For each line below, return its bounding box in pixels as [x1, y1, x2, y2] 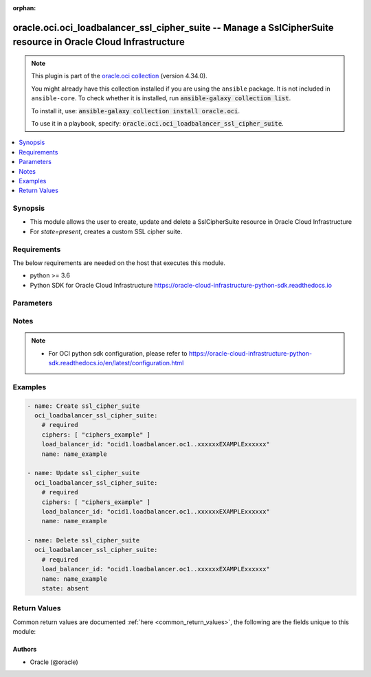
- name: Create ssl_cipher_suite [27, 402, 140, 410]
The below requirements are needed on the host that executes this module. [12, 258, 226, 267]
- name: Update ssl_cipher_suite [27, 469, 140, 477]
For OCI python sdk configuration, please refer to [48, 349, 188, 357]
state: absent [41, 584, 89, 593]
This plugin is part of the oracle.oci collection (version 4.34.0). [31, 72, 207, 80]
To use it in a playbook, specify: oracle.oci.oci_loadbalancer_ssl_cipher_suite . [31, 119, 284, 127]
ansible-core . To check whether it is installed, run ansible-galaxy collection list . [31, 94, 291, 102]
